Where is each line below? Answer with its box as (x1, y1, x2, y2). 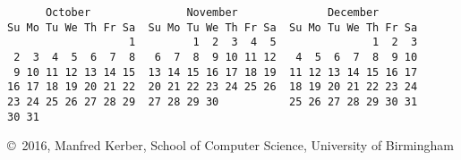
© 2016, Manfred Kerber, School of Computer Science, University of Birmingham (7, 136, 454, 155)
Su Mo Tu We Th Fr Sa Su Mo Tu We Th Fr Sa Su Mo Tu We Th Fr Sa (7, 21, 418, 34)
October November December (45, 6, 380, 19)
